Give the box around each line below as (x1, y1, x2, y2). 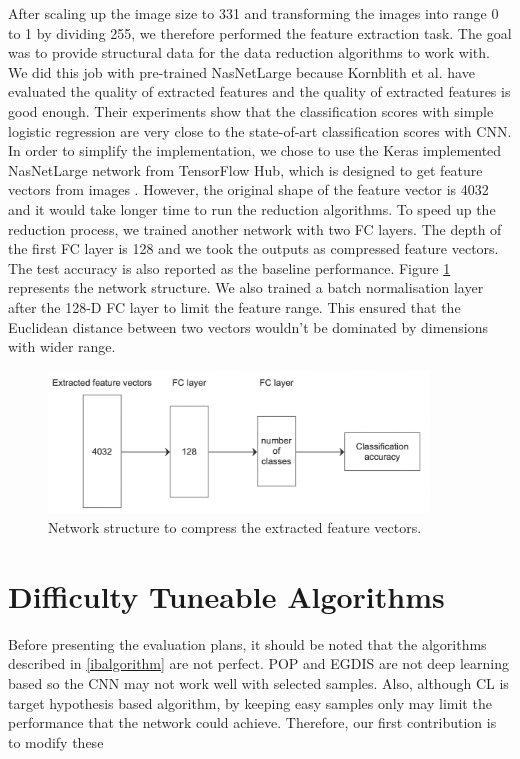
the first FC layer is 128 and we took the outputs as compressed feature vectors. (8, 238, 499, 259)
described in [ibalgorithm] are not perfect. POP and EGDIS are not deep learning (8, 653, 509, 674)
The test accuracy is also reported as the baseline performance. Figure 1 (8, 257, 451, 278)
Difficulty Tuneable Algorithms (8, 575, 445, 616)
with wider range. (8, 336, 116, 357)
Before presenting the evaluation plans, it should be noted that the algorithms (8, 633, 487, 654)
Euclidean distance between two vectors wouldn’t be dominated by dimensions (8, 316, 489, 337)
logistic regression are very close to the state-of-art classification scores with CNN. (8, 120, 512, 141)
